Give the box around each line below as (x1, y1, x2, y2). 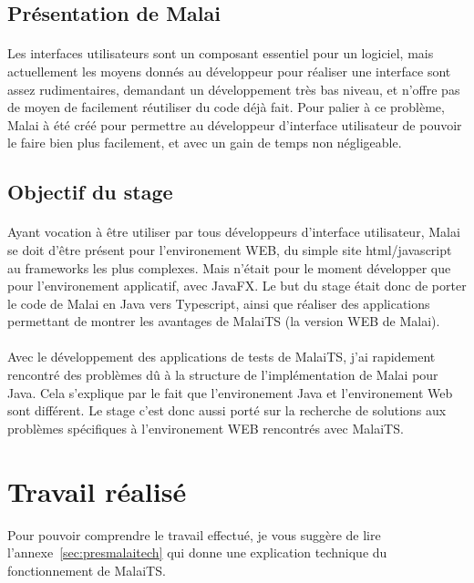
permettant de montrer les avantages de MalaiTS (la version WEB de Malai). (7, 312, 440, 331)
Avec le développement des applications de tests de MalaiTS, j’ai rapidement (7, 347, 436, 366)
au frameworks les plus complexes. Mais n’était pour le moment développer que (7, 258, 451, 277)
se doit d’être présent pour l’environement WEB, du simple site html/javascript (7, 240, 452, 259)
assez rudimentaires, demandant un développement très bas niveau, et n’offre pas (7, 79, 460, 98)
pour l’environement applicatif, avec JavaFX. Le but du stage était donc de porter (7, 276, 467, 295)
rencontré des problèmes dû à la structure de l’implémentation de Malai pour (7, 365, 438, 384)
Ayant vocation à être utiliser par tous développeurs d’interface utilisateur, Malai (7, 222, 460, 241)
